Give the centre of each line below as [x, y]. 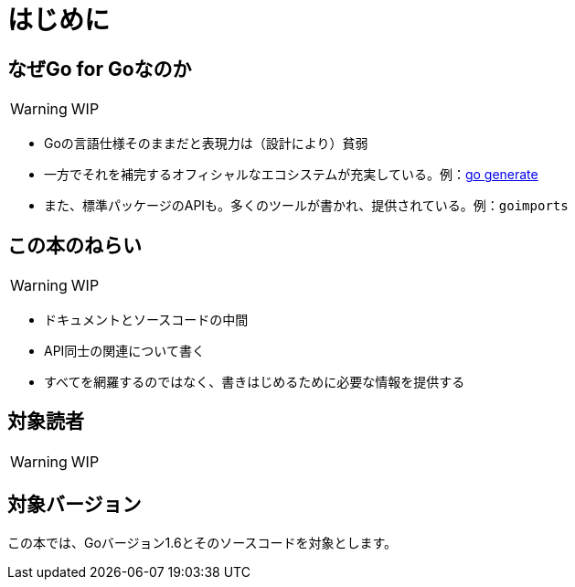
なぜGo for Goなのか [100, 69]
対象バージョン [75, 505]
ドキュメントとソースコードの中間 [146, 320]
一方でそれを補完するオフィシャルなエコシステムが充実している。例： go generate [291, 175]
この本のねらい [75, 245]
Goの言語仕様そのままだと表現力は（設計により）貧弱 [206, 144]
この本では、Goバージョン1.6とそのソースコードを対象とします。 [202, 542]
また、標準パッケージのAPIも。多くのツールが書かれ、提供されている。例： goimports [306, 206]
